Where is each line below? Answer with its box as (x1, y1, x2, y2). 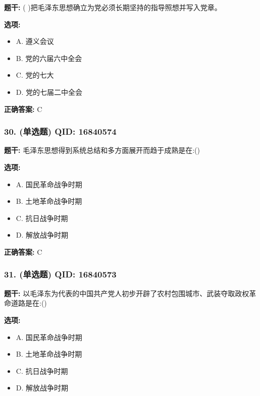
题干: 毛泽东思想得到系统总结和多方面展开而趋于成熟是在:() (4, 145, 200, 155)
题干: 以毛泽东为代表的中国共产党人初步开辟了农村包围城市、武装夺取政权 (4, 288, 249, 298)
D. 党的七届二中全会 (16, 86, 83, 97)
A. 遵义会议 (16, 36, 54, 46)
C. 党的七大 (16, 70, 54, 80)
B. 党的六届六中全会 (16, 52, 82, 63)
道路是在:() (11, 298, 47, 308)
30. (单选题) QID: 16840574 (4, 125, 117, 138)
